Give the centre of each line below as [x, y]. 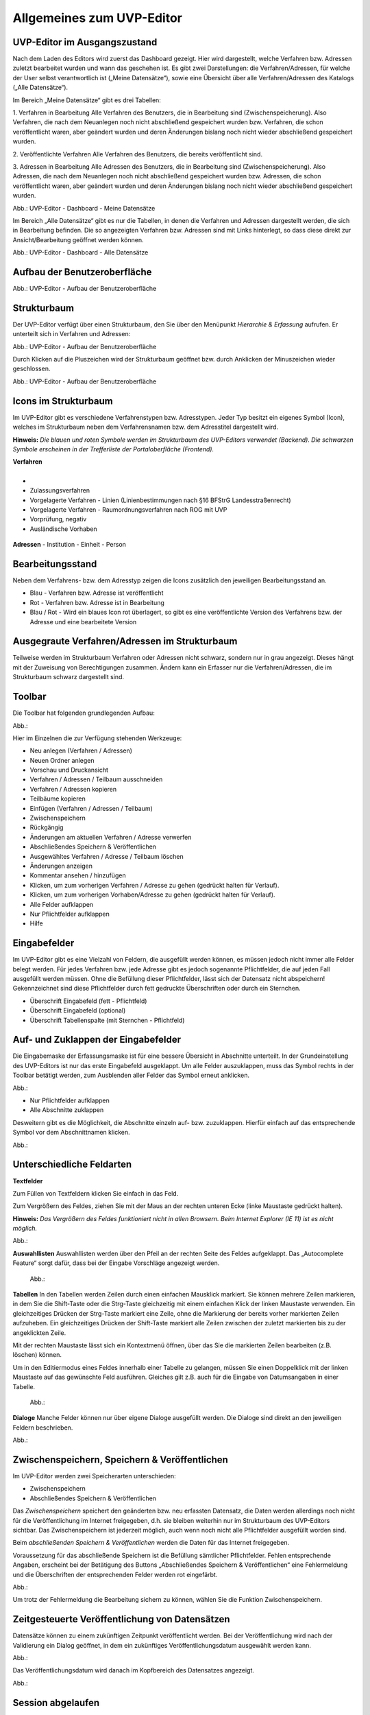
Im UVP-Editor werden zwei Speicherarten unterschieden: [94, 1476]
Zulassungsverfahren [60, 490]
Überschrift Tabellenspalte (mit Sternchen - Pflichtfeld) [107, 1020]
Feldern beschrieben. [43, 1428]
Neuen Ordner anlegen [62, 760]
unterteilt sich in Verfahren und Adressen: [72, 334]
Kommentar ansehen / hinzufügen [78, 875]
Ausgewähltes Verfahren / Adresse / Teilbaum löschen [107, 856]
